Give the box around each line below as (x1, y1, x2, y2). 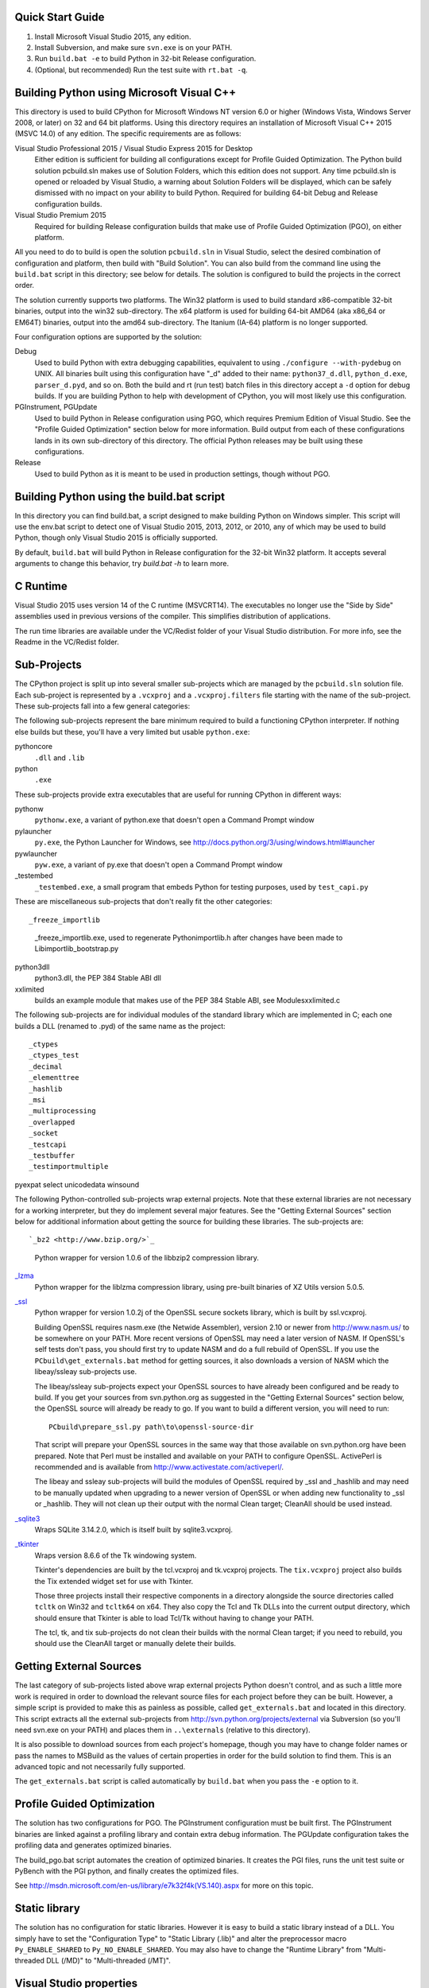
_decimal (29, 1062, 63, 1071)
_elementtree (29, 1074, 79, 1082)
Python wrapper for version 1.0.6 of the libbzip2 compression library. (34, 1252, 260, 1262)
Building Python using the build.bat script (14, 490, 226, 503)
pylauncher (14, 826, 52, 836)
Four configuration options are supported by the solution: (14, 332, 203, 342)
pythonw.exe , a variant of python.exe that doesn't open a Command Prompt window (34, 815, 315, 825)
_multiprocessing (29, 1106, 96, 1116)
